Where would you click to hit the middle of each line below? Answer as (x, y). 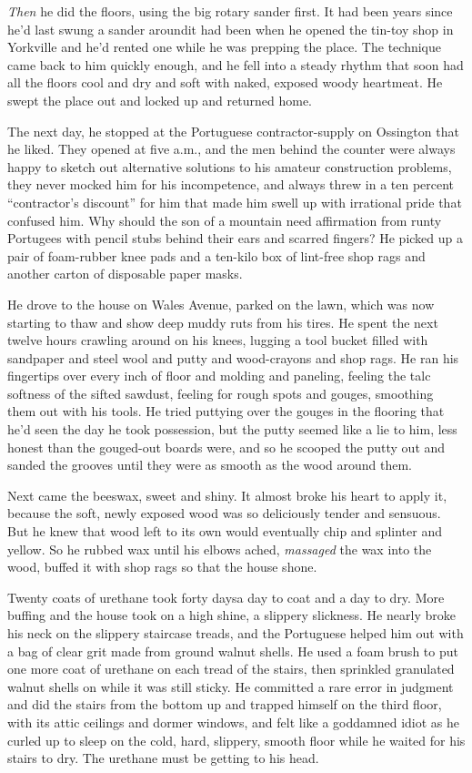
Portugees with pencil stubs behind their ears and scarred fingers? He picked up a (236, 238)
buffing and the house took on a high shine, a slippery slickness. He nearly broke (231, 615)
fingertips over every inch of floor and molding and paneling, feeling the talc (219, 376)
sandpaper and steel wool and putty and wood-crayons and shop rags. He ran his (233, 357)
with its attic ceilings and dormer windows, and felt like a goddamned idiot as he (233, 722)
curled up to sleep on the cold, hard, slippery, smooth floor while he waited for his (236, 740)
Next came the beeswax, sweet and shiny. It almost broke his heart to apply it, (227, 495)
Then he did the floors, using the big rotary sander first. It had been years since (230, 11)
